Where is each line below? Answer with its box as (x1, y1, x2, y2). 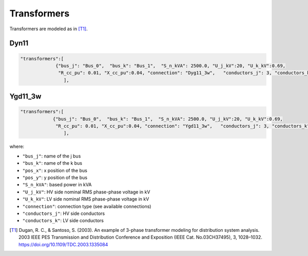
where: (9, 144, 25, 150)
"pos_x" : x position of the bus (22, 167, 87, 173)
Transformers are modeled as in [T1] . (9, 26, 88, 32)
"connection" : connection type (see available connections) (22, 203, 151, 209)
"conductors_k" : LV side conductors (22, 218, 104, 224)
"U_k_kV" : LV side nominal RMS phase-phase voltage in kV (22, 196, 149, 202)
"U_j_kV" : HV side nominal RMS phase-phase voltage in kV (22, 189, 150, 195)
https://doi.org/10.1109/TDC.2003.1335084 (18, 241, 108, 247)
